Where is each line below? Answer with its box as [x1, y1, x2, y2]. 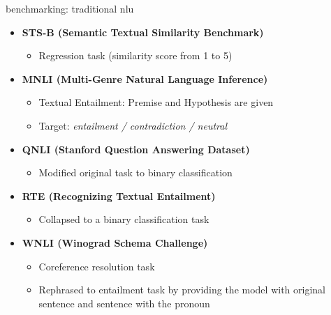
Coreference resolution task [38, 259, 155, 273]
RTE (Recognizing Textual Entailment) [22, 188, 216, 203]
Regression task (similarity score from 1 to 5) [38, 48, 233, 63]
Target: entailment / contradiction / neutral [38, 118, 228, 132]
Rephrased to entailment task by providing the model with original [38, 282, 325, 297]
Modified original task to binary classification [38, 165, 233, 180]
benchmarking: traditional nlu [6, 1, 134, 15]
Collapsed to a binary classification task [38, 212, 209, 226]
